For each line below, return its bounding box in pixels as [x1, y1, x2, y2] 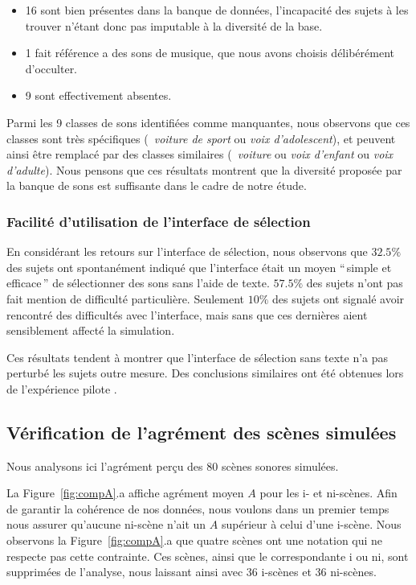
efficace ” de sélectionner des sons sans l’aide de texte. [6, 274, 270, 291]
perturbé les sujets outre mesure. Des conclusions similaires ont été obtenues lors [6, 365, 404, 381]
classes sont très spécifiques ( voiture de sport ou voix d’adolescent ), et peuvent [6, 130, 396, 146]
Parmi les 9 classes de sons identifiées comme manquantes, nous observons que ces [6, 113, 410, 130]
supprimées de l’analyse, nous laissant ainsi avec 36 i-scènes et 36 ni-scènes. [6, 563, 377, 580]
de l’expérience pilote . [6, 380, 117, 397]
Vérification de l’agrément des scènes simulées [6, 419, 397, 444]
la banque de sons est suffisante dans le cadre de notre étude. [6, 177, 307, 194]
